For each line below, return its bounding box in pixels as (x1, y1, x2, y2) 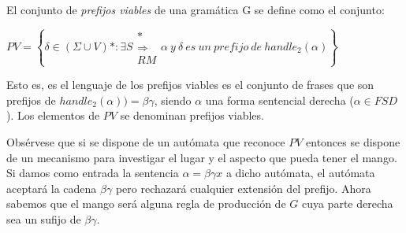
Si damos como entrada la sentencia (6, 165, 179, 181)
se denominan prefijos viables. (120, 107, 264, 124)
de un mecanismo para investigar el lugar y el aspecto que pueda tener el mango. (6, 149, 397, 165)
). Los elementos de (6, 107, 100, 124)
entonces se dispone (306, 133, 400, 150)
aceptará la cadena (6, 179, 97, 196)
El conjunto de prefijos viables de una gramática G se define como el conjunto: (6, 2, 385, 17)
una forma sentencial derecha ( (205, 91, 354, 108)
